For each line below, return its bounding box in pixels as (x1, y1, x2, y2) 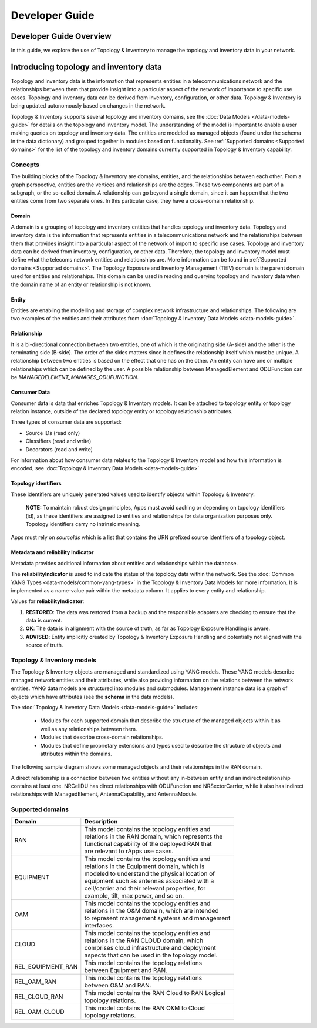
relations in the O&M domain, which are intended (84, 906, 219, 915)
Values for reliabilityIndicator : (11, 598, 85, 605)
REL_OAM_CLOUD (14, 1007, 65, 1016)
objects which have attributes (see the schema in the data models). (11, 693, 174, 700)
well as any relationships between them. (40, 725, 137, 732)
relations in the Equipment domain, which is (84, 862, 205, 870)
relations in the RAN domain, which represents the (84, 832, 223, 841)
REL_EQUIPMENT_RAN (14, 962, 78, 970)
